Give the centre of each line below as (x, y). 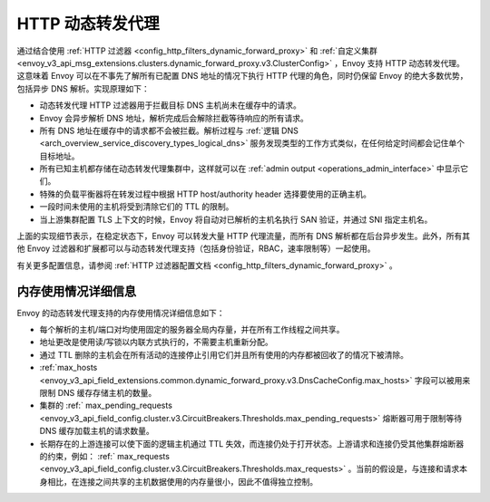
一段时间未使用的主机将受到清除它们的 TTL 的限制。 (137, 207)
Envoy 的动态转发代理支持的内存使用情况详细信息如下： (121, 313)
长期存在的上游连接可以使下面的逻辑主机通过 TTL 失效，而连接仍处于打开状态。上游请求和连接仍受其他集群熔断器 (252, 443)
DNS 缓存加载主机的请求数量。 (97, 431)
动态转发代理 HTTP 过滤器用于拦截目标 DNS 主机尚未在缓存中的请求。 (170, 105)
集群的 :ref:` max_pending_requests (106, 405)
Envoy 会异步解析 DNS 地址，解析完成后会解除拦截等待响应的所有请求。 (174, 118)
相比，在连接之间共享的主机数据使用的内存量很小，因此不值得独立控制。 (182, 481)
